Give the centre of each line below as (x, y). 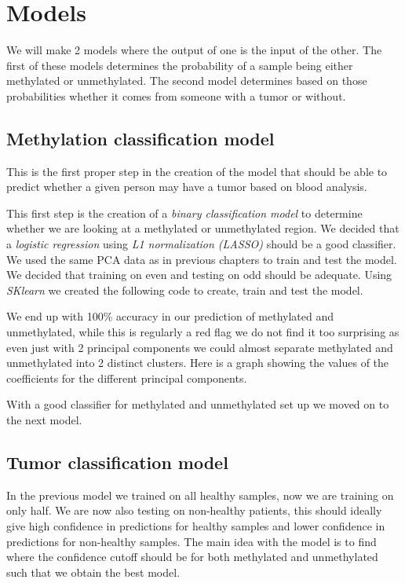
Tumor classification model (117, 462)
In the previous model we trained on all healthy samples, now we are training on (200, 495)
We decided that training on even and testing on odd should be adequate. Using (199, 275)
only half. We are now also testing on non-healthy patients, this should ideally (194, 510)
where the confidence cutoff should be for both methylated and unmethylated (192, 557)
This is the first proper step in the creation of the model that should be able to (197, 171)
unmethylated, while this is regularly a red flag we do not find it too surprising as (203, 332)
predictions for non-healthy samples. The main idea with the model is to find (192, 541)
